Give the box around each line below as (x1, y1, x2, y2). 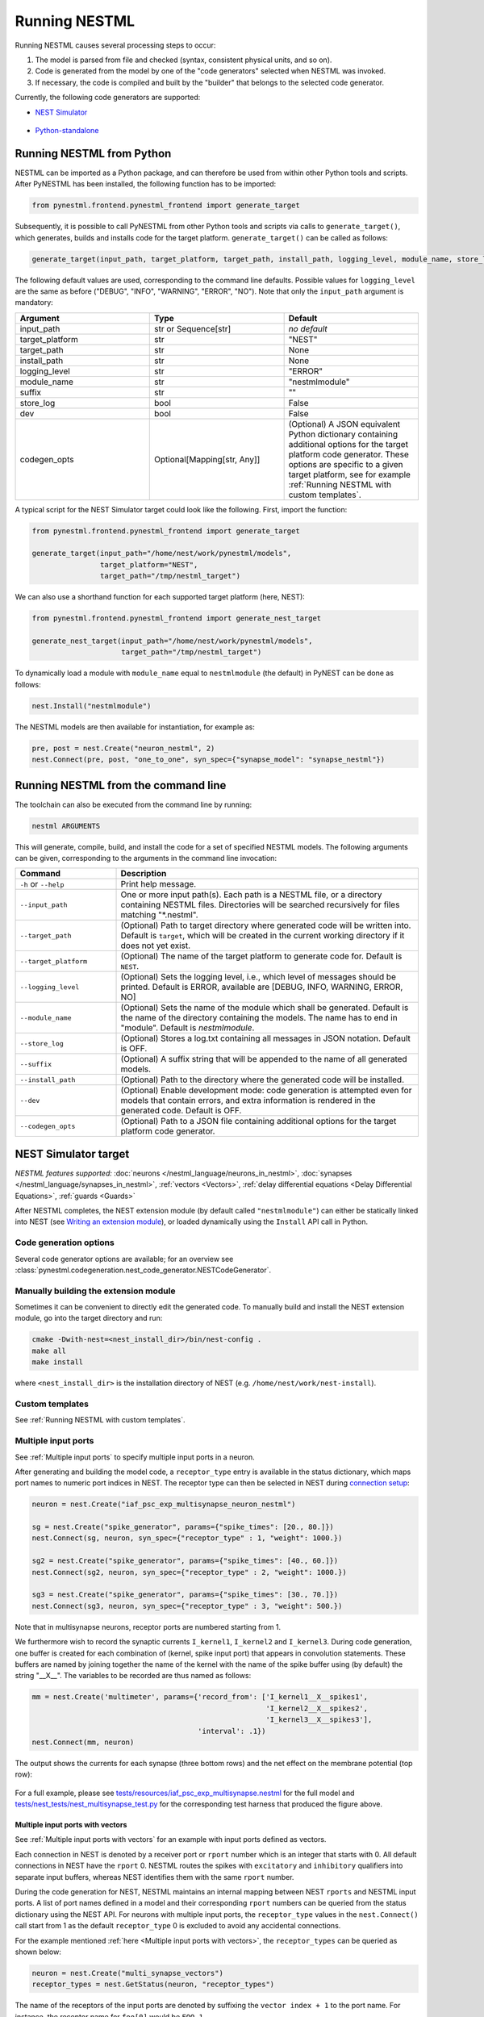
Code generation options (15, 1237, 115, 1248)
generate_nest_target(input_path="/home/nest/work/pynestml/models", (31, 636, 313, 645)
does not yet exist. (120, 940, 191, 951)
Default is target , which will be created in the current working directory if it (120, 930, 405, 942)
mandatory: (15, 298, 54, 307)
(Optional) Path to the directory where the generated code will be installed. (120, 1074, 405, 1085)
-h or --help (19, 879, 65, 890)
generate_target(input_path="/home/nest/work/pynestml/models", (31, 549, 292, 558)
